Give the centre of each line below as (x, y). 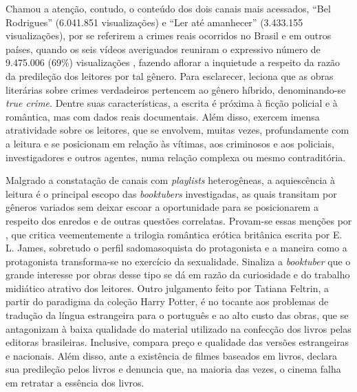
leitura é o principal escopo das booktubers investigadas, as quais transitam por (171, 193)
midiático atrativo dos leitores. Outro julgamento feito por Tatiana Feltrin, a (167, 288)
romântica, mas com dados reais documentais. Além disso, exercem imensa (163, 116)
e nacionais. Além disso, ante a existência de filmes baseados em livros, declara (172, 355)
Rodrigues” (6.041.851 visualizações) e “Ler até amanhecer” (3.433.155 (154, 22)
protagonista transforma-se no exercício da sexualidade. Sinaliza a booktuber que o (178, 261)
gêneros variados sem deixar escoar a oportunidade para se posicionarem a (162, 207)
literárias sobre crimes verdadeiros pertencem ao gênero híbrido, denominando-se (176, 89)
